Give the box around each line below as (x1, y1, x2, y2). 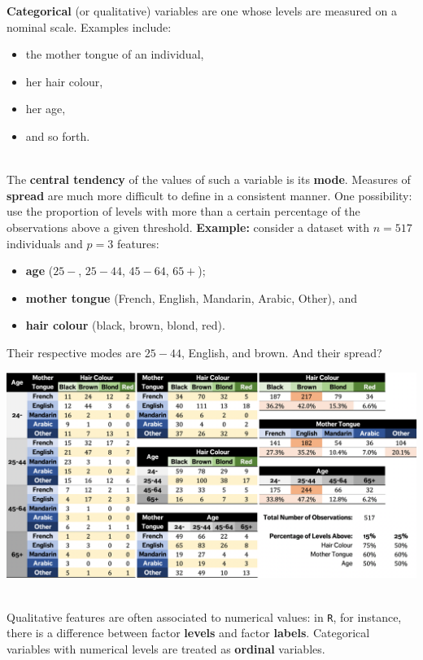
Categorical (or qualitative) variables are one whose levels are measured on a (7, 2, 397, 19)
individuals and (7, 234, 83, 251)
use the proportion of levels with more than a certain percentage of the (7, 203, 360, 220)
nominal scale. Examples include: (7, 18, 172, 35)
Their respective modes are (7, 343, 142, 361)
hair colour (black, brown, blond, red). (25, 317, 225, 334)
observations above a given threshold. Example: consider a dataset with (7, 218, 370, 235)
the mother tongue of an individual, (25, 46, 204, 63)
